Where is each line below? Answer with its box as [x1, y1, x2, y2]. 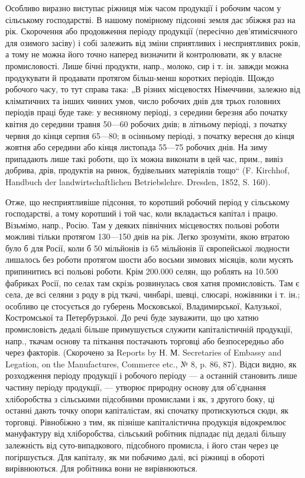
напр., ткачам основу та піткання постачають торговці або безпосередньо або [5, 334, 284, 347]
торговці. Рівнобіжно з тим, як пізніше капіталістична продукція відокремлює [5, 415, 286, 428]
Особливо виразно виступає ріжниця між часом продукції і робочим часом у [5, 2, 281, 14]
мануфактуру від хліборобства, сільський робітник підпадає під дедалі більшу [5, 427, 287, 440]
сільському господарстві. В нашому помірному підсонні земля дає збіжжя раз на [5, 13, 296, 25]
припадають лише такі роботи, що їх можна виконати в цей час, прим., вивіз [5, 152, 283, 164]
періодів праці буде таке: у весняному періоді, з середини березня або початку [5, 106, 288, 118]
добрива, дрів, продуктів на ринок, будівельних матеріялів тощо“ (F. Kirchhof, [5, 164, 290, 176]
